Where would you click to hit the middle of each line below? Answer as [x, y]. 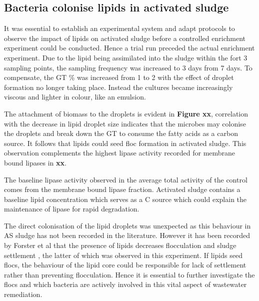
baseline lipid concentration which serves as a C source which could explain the [125, 199]
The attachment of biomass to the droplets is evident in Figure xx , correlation [126, 113]
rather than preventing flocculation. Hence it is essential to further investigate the [129, 274]
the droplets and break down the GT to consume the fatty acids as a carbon [121, 133]
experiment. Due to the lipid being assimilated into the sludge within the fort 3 [126, 57]
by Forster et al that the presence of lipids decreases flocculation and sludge [120, 245]
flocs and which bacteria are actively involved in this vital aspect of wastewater [125, 284]
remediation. [23, 294]
